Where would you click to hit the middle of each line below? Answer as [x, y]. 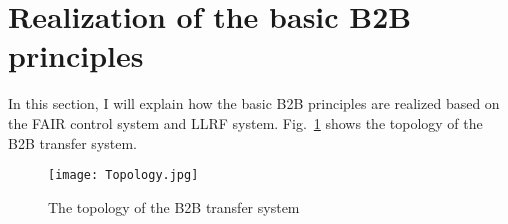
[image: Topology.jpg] [123, 175]
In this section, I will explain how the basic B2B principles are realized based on [254, 103]
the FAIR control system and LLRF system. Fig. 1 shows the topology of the [245, 122]
